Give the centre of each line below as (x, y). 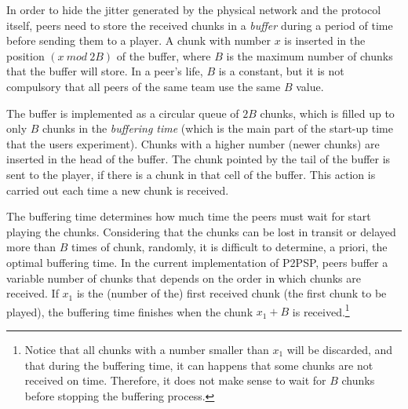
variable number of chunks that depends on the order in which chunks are (184, 278)
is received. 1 (321, 310)
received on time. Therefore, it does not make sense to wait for (175, 380)
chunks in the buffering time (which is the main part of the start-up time (218, 128)
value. (310, 86)
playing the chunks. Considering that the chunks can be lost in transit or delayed (201, 231)
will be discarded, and (340, 349)
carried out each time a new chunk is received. (118, 190)
